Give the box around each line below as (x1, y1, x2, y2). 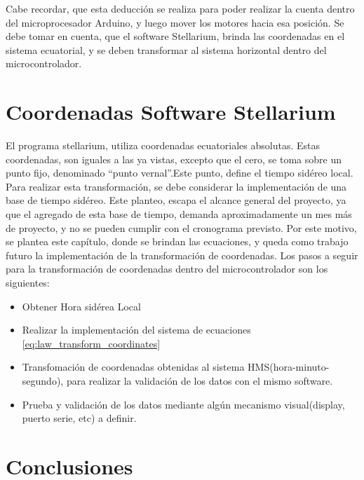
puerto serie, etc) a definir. (22, 411, 137, 425)
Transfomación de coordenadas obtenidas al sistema (22, 359, 245, 374)
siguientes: (6, 275, 50, 290)
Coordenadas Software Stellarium (6, 97, 336, 126)
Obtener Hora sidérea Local (22, 299, 141, 313)
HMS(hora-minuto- (248, 359, 330, 374)
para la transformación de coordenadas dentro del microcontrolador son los (6, 261, 328, 276)
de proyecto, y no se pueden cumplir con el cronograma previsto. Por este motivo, (6, 220, 357, 235)
